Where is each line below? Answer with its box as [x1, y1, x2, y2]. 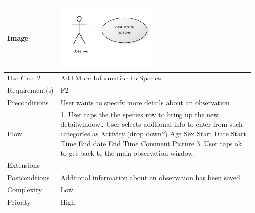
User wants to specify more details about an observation [60, 97, 229, 107]
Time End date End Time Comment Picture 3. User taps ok [60, 138, 242, 148]
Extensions [7, 160, 40, 170]
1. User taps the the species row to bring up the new [60, 109, 219, 119]
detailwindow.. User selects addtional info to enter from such [60, 119, 243, 129]
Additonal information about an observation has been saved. [60, 172, 242, 182]
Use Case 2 [7, 73, 41, 83]
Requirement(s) [7, 85, 54, 95]
